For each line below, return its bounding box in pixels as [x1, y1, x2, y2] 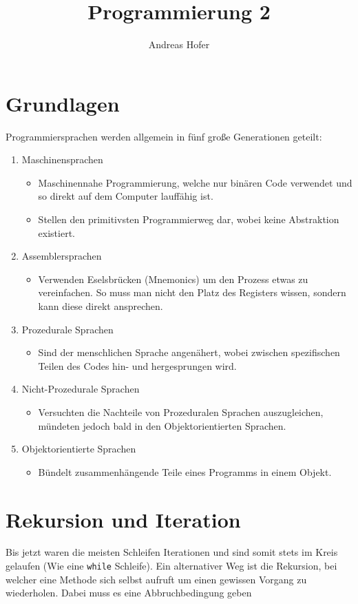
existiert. [38, 225, 75, 240]
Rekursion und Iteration [6, 505, 241, 533]
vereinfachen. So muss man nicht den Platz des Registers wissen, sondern [38, 285, 346, 300]
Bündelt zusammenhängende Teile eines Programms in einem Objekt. [38, 464, 332, 479]
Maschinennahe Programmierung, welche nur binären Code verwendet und [38, 175, 352, 189]
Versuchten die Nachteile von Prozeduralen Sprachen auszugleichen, [38, 404, 324, 419]
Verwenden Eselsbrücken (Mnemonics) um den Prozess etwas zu [38, 271, 308, 286]
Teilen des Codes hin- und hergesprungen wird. [38, 358, 237, 373]
